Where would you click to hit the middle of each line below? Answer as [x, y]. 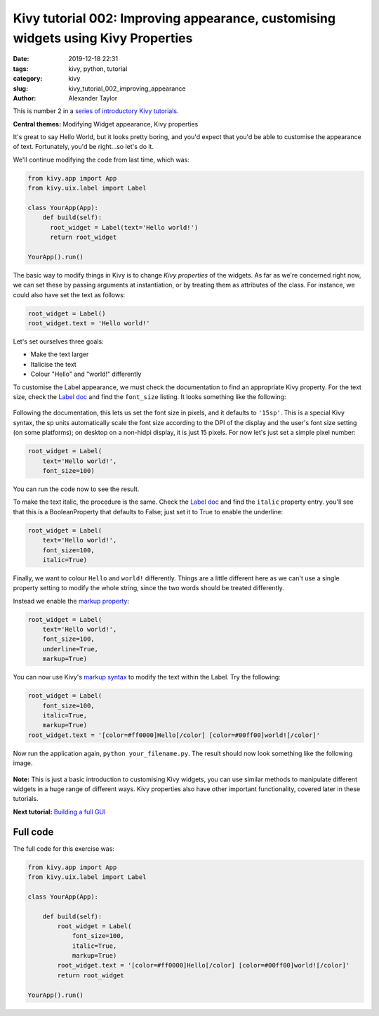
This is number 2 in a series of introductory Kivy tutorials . [96, 111]
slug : [20, 89]
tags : [21, 69]
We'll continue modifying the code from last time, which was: [101, 159]
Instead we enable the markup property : [71, 601]
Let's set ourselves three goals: [59, 341]
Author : [25, 98]
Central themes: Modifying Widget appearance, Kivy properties [106, 124]
